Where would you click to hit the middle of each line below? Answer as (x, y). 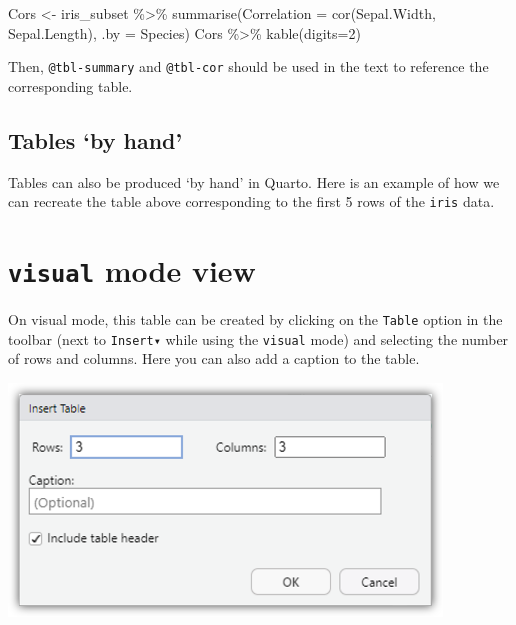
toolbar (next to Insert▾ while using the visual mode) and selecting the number (258, 338)
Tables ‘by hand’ (95, 139)
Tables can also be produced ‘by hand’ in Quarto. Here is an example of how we (254, 181)
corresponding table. (70, 85)
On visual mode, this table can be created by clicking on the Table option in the (255, 319)
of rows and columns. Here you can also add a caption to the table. (214, 358)
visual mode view (132, 270)
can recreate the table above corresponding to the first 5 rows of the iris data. (251, 201)
